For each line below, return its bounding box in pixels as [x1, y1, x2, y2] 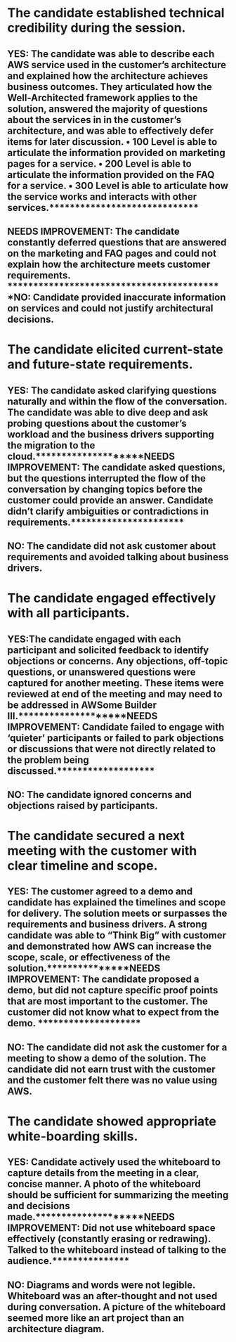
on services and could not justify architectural [7, 302, 214, 314]
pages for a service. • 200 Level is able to [7, 157, 192, 169]
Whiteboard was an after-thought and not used [7, 1290, 218, 1302]
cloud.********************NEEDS [7, 450, 176, 462]
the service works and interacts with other [7, 191, 197, 202]
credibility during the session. [7, 20, 186, 36]
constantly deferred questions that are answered [7, 236, 227, 248]
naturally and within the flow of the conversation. [7, 395, 228, 407]
